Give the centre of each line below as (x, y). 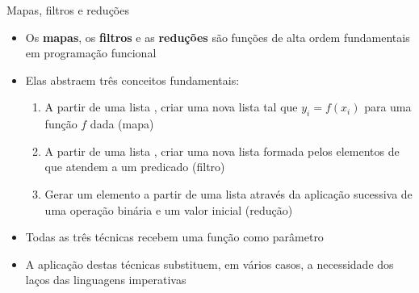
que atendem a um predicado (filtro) (135, 167)
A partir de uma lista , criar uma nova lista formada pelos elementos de (222, 151)
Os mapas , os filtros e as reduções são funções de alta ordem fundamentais (218, 37)
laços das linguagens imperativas (106, 280)
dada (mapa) (122, 124)
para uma (388, 107)
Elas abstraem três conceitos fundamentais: (132, 80)
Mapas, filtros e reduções (68, 10)
